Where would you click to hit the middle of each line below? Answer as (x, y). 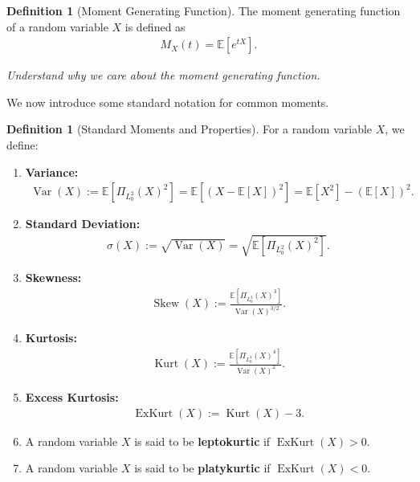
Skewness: (53, 278)
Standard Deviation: (83, 224)
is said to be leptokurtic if (202, 441)
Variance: (52, 172)
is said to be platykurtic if (202, 468)
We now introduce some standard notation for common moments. (168, 102)
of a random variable (57, 26)
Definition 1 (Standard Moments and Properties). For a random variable (190, 129)
